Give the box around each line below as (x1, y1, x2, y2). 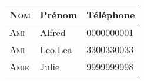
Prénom (39, 8, 78, 21)
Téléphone (86, 8, 135, 21)
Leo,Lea (39, 43, 72, 56)
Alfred (39, 25, 66, 39)
